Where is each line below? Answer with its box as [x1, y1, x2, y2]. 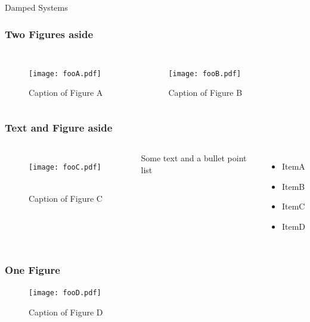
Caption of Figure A [29, 86, 103, 99]
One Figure [5, 262, 60, 277]
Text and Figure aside [5, 120, 113, 135]
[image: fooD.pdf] [29, 288, 101, 297]
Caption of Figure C [29, 192, 103, 204]
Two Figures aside [5, 26, 94, 41]
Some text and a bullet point [141, 152, 247, 164]
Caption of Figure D [29, 305, 103, 318]
